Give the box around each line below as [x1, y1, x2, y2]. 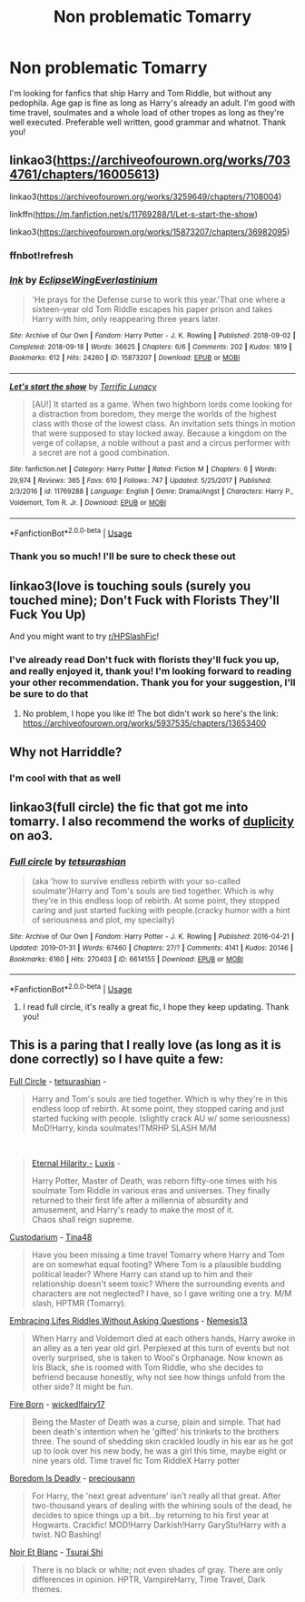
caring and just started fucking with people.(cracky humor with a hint [31, 905, 290, 916]
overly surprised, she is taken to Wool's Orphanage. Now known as [31, 1352, 284, 1363]
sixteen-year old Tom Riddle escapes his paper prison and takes [31, 303, 273, 315]
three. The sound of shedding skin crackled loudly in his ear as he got [31, 1436, 293, 1446]
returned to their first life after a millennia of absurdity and [31, 1194, 249, 1205]
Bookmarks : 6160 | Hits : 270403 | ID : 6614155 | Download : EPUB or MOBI [9, 954, 243, 963]
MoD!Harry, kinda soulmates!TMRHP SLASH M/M [31, 1122, 217, 1133]
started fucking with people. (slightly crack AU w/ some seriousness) [31, 1113, 290, 1123]
